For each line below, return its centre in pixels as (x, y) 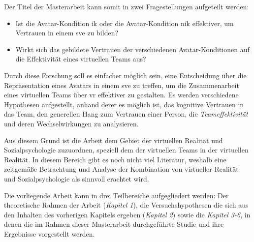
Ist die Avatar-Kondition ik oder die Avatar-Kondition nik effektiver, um (125, 23)
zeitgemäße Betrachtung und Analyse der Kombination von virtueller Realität (121, 169)
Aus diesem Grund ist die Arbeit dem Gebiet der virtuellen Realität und (113, 140)
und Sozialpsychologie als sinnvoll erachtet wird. (77, 178)
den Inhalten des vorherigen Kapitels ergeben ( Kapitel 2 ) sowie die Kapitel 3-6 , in (127, 214)
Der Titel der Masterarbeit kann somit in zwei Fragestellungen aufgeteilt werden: (127, 6)
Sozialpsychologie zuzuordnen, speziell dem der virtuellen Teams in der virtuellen (126, 150)
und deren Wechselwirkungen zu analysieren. (71, 123)
